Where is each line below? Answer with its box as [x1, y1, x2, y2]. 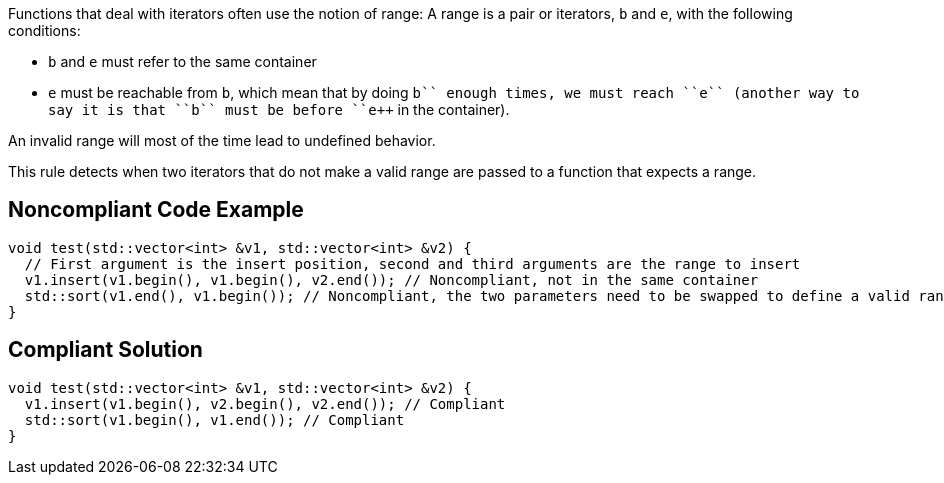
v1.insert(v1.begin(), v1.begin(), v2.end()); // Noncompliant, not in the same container [24, 271, 759, 288]
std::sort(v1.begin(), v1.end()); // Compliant [24, 411, 405, 428]
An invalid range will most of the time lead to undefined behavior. [8, 132, 436, 149]
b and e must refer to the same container [48, 53, 317, 70]
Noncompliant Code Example [8, 197, 304, 223]
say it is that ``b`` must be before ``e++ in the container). [48, 101, 510, 118]
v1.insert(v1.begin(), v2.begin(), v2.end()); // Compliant [24, 395, 506, 412]
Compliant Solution [8, 337, 203, 363]
